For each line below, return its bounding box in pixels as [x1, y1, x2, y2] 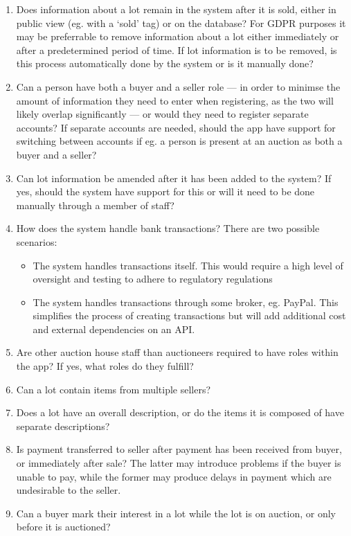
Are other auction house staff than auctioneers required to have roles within [16, 345, 339, 359]
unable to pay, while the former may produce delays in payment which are [16, 469, 332, 483]
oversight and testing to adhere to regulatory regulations [33, 271, 273, 286]
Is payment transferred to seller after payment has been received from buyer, [16, 442, 342, 456]
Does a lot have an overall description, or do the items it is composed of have [16, 405, 344, 420]
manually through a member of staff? [16, 197, 174, 212]
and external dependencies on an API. [33, 321, 195, 336]
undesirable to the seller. [16, 483, 121, 497]
